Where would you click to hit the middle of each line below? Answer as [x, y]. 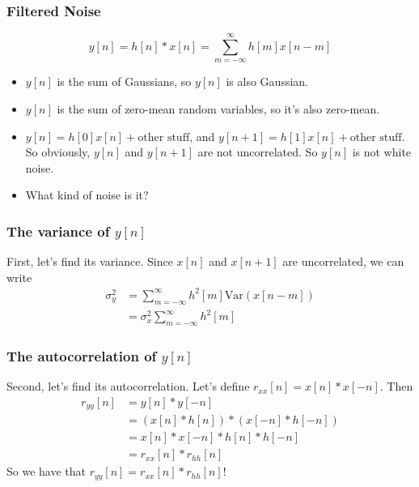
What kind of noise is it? [87, 195]
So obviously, [58, 152]
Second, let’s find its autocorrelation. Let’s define [128, 386]
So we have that [46, 471]
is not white [382, 152]
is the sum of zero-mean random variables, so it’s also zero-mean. [218, 109]
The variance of [58, 231]
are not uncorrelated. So [258, 152]
